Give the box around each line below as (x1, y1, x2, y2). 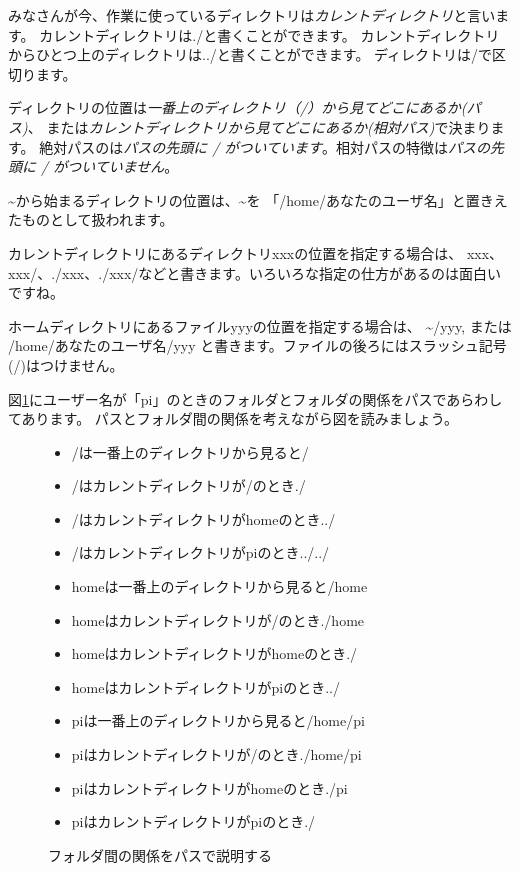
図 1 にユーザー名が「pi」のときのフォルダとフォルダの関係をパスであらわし (8, 388, 503, 409)
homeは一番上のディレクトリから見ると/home (71, 576, 368, 597)
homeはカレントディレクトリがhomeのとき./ (71, 643, 358, 664)
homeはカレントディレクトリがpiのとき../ (71, 676, 340, 697)
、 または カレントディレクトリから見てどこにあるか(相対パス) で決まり (27, 116, 491, 137)
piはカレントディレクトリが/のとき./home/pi (71, 744, 362, 765)
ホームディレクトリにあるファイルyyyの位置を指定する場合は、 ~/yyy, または (8, 315, 512, 336)
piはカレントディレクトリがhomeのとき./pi (71, 777, 348, 798)
